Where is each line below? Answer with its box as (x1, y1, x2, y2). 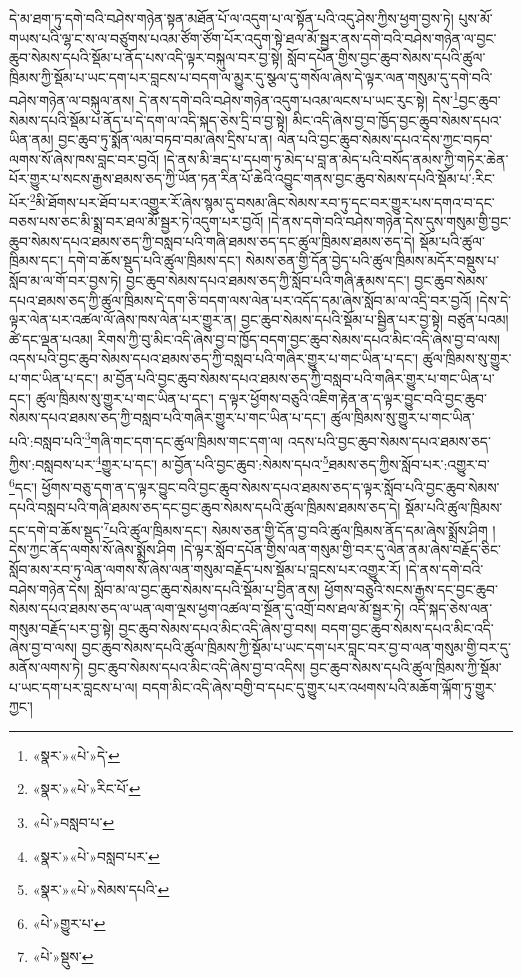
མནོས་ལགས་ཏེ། (9, 656, 84, 677)
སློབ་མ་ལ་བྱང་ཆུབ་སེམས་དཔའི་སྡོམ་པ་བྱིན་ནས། (94, 578, 320, 599)
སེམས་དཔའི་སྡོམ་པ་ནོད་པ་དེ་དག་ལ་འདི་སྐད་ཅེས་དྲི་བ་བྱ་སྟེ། (9, 109, 288, 130)
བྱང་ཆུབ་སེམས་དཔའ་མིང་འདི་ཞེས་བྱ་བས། (118, 617, 317, 638)
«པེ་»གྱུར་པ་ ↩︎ (32, 912, 106, 933)
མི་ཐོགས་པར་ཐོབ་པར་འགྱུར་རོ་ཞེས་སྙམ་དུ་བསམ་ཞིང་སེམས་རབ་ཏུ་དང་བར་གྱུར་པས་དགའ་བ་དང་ (35, 191, 495, 212)
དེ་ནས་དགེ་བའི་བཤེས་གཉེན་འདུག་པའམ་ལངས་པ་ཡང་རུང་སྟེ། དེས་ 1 (139, 87, 459, 111)
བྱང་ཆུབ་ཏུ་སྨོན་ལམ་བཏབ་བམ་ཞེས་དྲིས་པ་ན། (58, 129, 273, 150)
